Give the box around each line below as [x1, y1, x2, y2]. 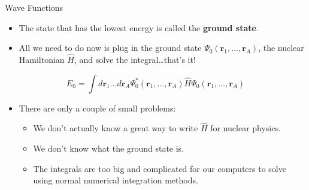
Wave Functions [5, 1, 63, 13]
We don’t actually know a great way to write [33, 122, 198, 134]
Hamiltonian [19, 53, 65, 65]
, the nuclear [258, 41, 304, 54]
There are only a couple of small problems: [19, 101, 176, 114]
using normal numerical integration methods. [33, 174, 198, 186]
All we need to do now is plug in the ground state [19, 41, 202, 54]
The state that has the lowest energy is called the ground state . [19, 21, 259, 34]
